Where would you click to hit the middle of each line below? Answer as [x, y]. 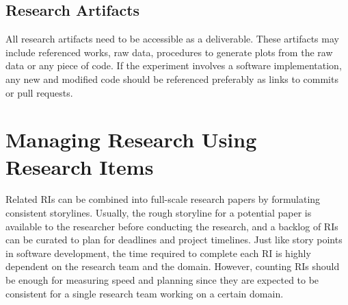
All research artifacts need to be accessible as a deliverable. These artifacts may [172, 39]
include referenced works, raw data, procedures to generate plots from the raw [169, 52]
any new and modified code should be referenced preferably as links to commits [172, 78]
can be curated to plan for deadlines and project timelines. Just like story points [174, 240]
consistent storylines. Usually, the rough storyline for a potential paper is [159, 213]
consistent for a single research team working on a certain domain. [145, 293]
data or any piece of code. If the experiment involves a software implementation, [174, 65]
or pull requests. [39, 92]
